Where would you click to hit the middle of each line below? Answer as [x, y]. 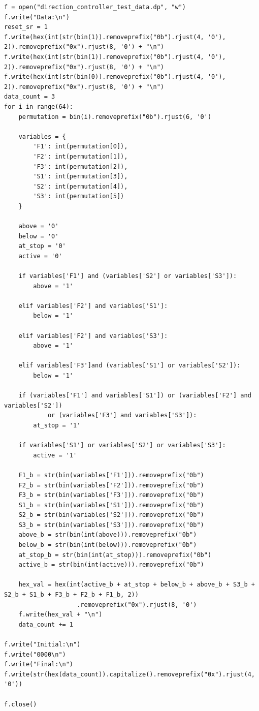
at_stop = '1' [57, 425]
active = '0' [40, 256]
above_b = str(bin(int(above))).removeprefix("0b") [108, 535]
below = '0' [39, 236]
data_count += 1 [46, 624]
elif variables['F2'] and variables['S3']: [93, 336]
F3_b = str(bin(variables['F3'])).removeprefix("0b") [111, 495]
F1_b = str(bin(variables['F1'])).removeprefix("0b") [111, 475]
